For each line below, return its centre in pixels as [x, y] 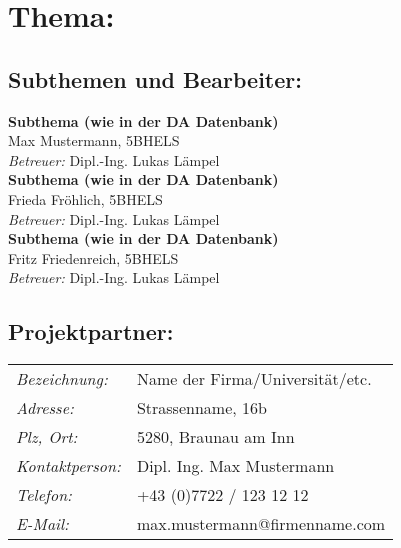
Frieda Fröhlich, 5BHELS [85, 198]
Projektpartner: [91, 331]
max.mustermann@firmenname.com [261, 524]
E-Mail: [43, 524]
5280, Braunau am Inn [215, 437]
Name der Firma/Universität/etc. [254, 379]
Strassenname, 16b [201, 408]
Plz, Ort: [47, 437]
